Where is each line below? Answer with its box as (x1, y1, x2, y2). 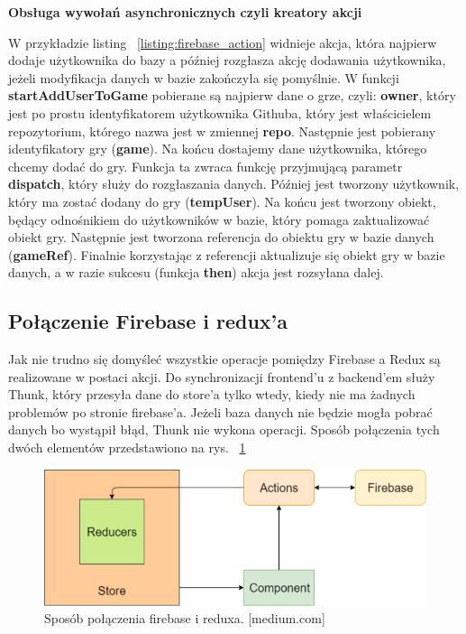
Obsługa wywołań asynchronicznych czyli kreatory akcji (8, 3, 362, 21)
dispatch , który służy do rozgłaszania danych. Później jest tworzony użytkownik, (8, 174, 460, 193)
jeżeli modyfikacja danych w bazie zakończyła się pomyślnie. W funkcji (8, 68, 399, 87)
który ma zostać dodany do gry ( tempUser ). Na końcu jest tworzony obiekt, (8, 191, 436, 210)
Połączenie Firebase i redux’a (8, 307, 288, 335)
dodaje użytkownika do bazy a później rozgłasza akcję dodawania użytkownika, (8, 51, 446, 70)
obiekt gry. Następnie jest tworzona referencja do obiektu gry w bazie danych (8, 228, 434, 247)
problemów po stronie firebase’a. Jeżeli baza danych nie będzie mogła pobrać (8, 402, 433, 421)
